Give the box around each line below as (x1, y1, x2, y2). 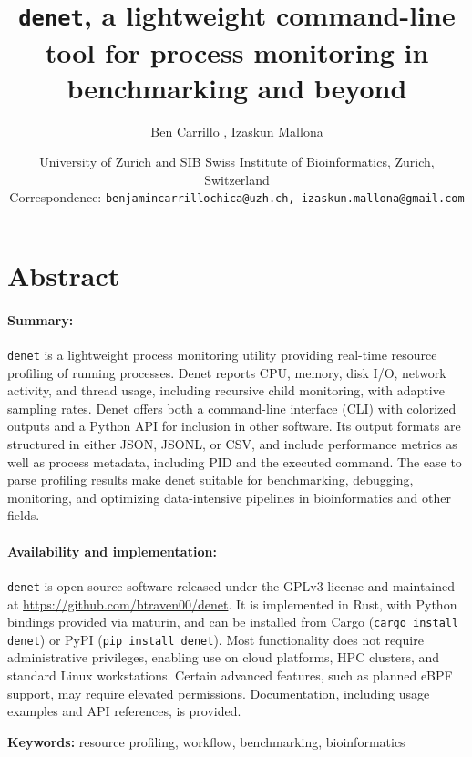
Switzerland (204, 169, 270, 189)
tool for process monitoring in (45, 33, 429, 70)
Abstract (7, 257, 120, 294)
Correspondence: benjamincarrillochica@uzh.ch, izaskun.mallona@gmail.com (9, 188, 465, 207)
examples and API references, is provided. (7, 701, 241, 721)
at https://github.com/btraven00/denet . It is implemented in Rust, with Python (7, 594, 457, 613)
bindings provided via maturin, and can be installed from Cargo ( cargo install (7, 612, 459, 631)
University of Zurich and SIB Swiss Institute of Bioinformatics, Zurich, (39, 152, 435, 171)
